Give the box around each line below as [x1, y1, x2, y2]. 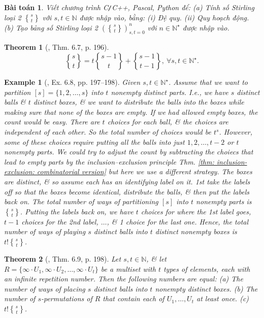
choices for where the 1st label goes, [141, 206, 251, 216]
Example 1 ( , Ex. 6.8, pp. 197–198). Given [4, 77, 141, 87]
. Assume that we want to [168, 77, 248, 87]
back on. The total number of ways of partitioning [4, 196, 158, 207]
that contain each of [103, 293, 164, 304]
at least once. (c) [196, 293, 249, 304]
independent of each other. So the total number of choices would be [4, 126, 211, 137]
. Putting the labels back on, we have [20, 206, 134, 216]
